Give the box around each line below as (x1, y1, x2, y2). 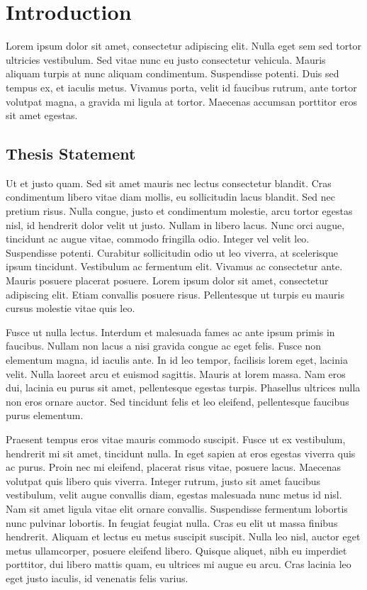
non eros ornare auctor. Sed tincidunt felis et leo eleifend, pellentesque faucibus (6, 394, 349, 408)
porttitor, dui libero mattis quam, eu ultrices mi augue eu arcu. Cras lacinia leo (6, 557, 351, 572)
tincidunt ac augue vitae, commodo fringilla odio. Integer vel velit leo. (6, 231, 310, 246)
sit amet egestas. (6, 108, 78, 123)
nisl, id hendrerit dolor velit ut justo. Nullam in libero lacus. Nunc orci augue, (6, 217, 345, 232)
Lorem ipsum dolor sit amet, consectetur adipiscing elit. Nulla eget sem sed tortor (6, 38, 362, 53)
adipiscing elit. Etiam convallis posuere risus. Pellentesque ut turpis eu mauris (6, 286, 344, 301)
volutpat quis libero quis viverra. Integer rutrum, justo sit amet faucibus (6, 473, 320, 488)
